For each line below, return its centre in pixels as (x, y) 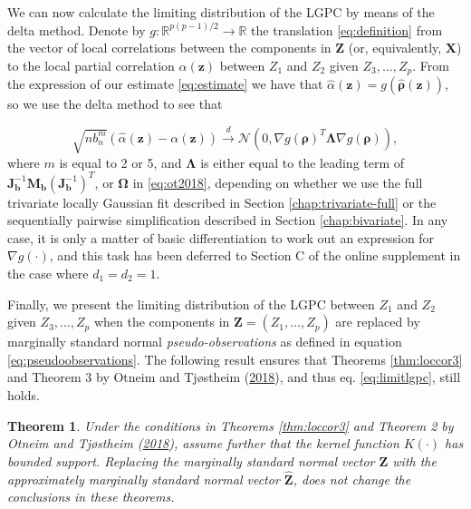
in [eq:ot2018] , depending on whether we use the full (278, 182)
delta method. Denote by (77, 29)
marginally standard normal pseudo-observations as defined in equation (205, 342)
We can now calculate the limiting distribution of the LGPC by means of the (221, 12)
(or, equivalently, (395, 48)
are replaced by (378, 322)
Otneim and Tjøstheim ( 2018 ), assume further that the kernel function (203, 443)
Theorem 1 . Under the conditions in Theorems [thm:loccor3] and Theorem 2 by (231, 425)
